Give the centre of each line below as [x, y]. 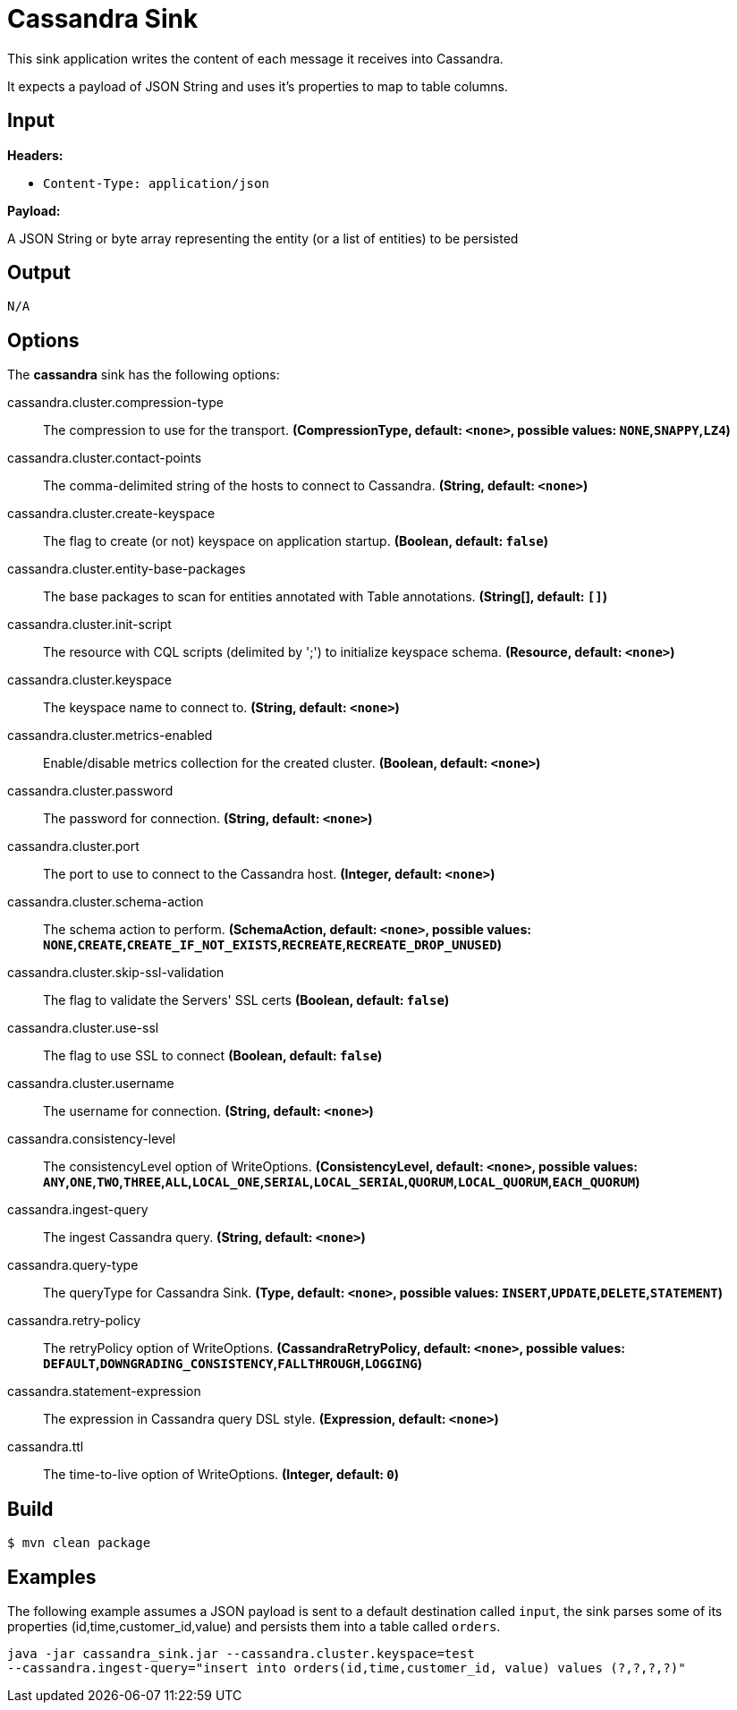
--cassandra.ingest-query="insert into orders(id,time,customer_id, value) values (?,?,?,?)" [347, 1667]
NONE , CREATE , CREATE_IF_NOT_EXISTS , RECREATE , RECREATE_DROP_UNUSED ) [272, 945]
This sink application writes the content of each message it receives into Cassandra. [255, 58]
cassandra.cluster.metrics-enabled [110, 736]
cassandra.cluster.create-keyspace [111, 514]
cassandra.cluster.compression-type [115, 403]
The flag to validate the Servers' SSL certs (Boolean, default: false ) [246, 1000]
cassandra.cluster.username [91, 1084]
